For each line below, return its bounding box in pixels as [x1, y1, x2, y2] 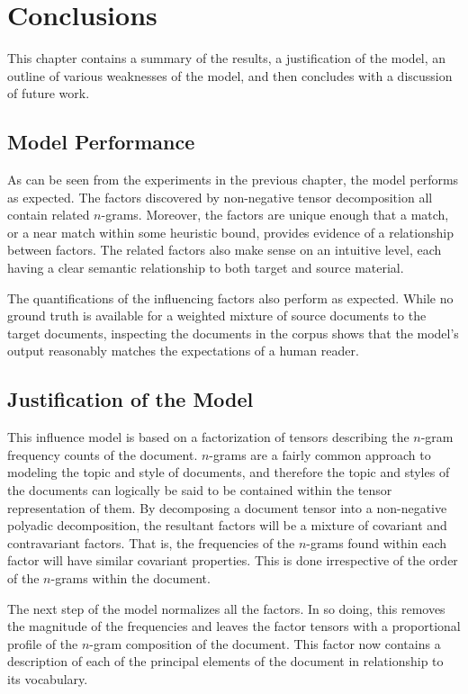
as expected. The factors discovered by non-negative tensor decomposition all [7, 187, 433, 206]
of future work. [7, 84, 90, 103]
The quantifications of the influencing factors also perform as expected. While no [7, 288, 454, 307]
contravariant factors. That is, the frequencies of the [7, 533, 295, 552]
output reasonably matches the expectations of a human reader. [7, 341, 359, 360]
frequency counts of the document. [7, 445, 198, 464]
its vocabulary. [7, 669, 88, 688]
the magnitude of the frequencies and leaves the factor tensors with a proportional [7, 617, 461, 635]
